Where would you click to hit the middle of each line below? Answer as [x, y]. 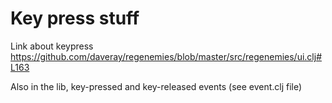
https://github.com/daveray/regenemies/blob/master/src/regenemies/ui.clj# [166, 56]
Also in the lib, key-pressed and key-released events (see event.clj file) [156, 86]
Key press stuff [75, 18]
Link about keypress [52, 46]
